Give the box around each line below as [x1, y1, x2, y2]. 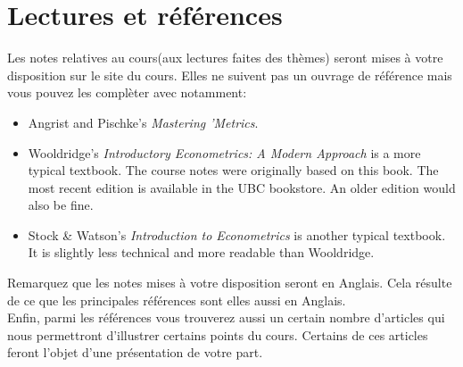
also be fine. [28, 196, 94, 214]
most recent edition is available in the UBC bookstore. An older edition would [28, 178, 456, 196]
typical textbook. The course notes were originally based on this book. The [28, 161, 439, 179]
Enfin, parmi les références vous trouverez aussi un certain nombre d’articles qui [7, 308, 445, 327]
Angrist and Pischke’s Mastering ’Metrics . [28, 113, 259, 131]
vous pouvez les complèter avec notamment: [7, 83, 247, 102]
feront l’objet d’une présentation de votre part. [7, 343, 263, 362]
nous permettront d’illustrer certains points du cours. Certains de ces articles [7, 325, 428, 344]
